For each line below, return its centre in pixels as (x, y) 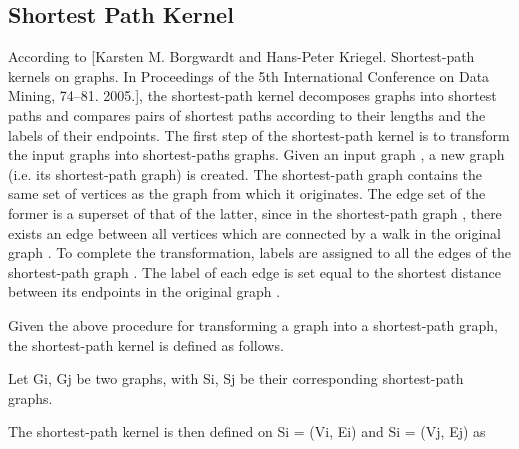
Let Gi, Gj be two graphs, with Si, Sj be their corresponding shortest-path (236, 378)
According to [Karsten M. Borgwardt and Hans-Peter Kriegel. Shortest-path (241, 56)
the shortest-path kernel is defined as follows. (146, 344)
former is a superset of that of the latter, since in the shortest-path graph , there (255, 212)
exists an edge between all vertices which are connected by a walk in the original (255, 232)
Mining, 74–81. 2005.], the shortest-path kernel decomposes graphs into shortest (252, 95)
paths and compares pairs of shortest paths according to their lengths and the (247, 114)
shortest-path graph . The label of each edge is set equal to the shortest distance (254, 271)
